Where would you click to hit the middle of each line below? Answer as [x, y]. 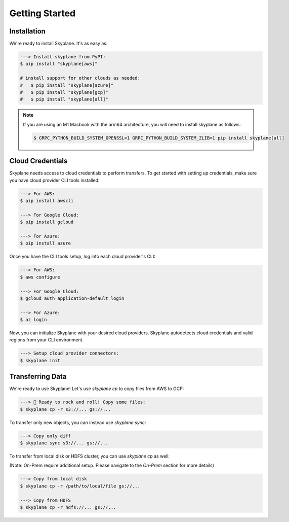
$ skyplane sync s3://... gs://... [64, 443]
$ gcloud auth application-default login [72, 298]
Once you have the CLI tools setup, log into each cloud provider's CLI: [82, 257]
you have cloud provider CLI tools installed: [54, 180]
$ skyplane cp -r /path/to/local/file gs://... [80, 486]
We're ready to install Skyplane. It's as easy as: [58, 44]
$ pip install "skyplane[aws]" [59, 64]
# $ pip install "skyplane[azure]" [67, 85]
